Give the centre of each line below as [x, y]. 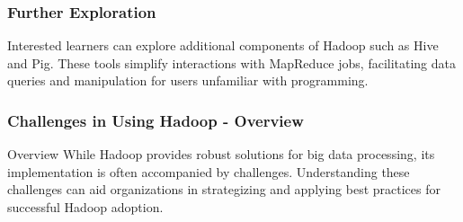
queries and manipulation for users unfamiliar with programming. [188, 80]
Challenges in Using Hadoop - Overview [156, 120]
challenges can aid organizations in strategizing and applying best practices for [224, 189]
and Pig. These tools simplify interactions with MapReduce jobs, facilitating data [232, 62]
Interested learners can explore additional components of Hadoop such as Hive [223, 45]
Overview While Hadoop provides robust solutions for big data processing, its [221, 154]
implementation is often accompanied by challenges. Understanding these [209, 171]
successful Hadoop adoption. [85, 207]
